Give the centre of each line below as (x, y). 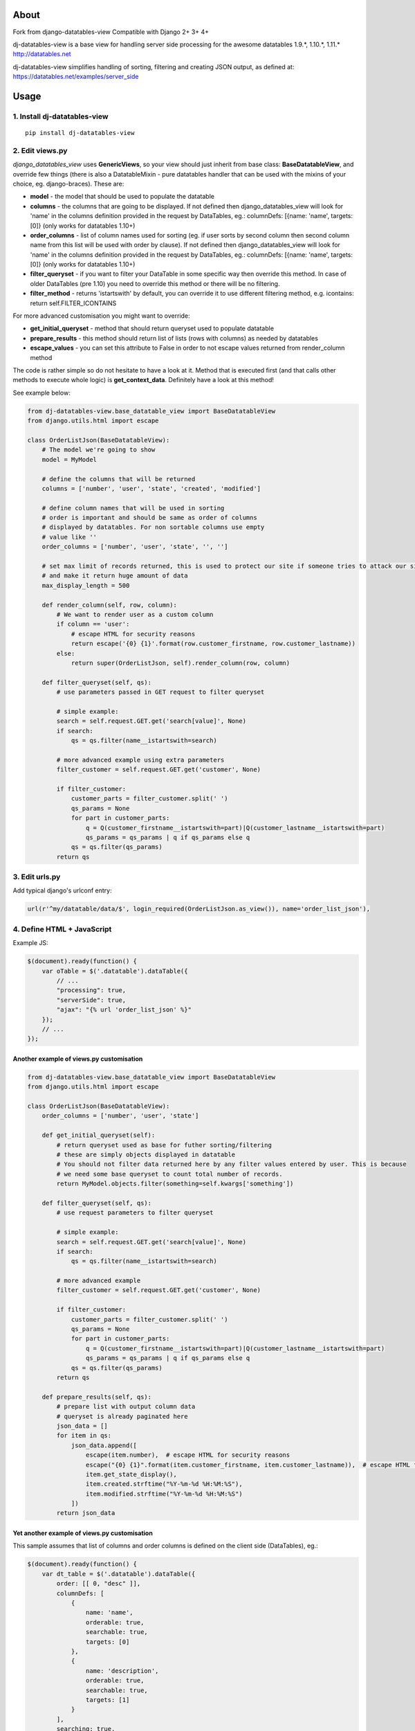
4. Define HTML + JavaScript (62, 929)
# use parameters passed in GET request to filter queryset (160, 692)
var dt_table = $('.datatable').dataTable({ (119, 1574)
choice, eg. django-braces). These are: (68, 183)
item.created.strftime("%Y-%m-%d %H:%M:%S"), (164, 1484)
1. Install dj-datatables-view (61, 116)
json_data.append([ (104, 1445)
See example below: (41, 393)
